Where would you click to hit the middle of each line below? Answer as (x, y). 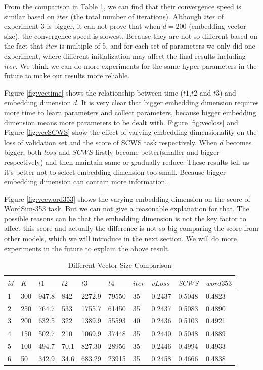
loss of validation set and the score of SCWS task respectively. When (111, 142)
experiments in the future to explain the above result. (87, 248)
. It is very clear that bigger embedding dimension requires (168, 102)
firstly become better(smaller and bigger (157, 152)
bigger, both (23, 152)
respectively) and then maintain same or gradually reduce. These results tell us (127, 161)
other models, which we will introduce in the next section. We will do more (120, 238)
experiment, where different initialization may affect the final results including (125, 55)
